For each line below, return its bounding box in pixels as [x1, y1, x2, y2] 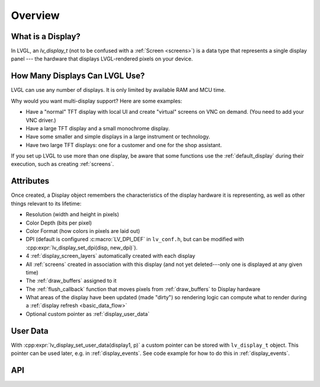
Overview [11, 9, 60, 22]
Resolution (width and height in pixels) [25, 211, 120, 218]
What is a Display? [11, 31, 81, 41]
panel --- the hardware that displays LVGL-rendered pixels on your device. [11, 55, 193, 62]
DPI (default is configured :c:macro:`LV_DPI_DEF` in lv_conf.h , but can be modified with [25, 236, 244, 243]
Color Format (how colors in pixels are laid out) [25, 227, 140, 234]
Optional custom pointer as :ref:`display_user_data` [25, 310, 150, 317]
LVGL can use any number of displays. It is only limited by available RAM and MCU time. [11, 87, 226, 94]
